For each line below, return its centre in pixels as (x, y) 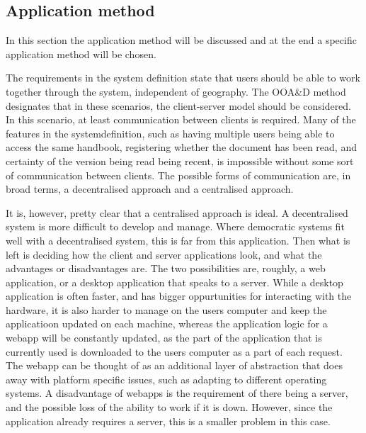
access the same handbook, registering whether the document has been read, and (181, 147)
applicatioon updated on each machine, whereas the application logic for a (167, 324)
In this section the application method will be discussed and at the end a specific (181, 40)
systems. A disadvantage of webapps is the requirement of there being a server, (177, 393)
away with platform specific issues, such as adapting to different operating (166, 379)
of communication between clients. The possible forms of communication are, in (178, 175)
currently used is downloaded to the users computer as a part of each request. (174, 351)
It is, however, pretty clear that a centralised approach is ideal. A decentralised (177, 212)
